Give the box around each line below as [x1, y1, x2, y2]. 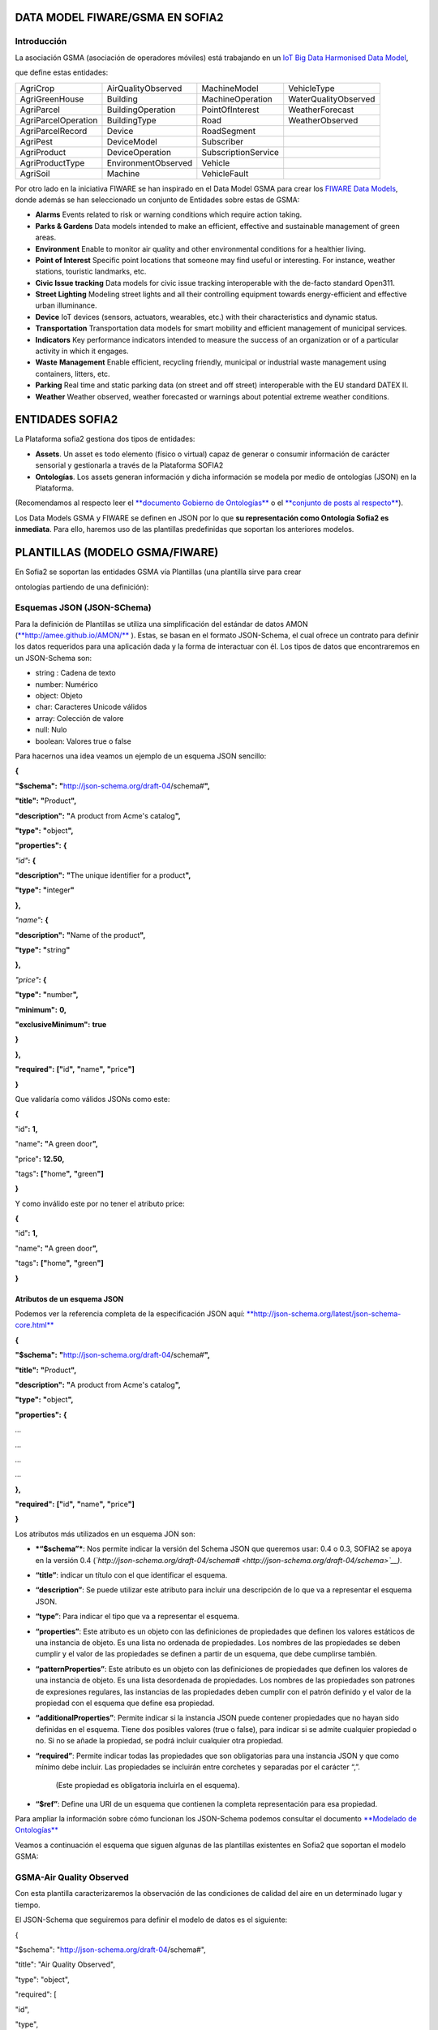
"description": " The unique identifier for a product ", [15, 870, 191, 880]
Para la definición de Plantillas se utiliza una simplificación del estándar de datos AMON [15, 619, 308, 628]
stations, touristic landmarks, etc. [35, 266, 147, 276]
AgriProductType [19, 157, 85, 168]
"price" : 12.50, [15, 1154, 65, 1164]
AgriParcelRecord [19, 125, 88, 136]
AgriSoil [19, 167, 50, 179]
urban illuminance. [35, 300, 97, 310]
